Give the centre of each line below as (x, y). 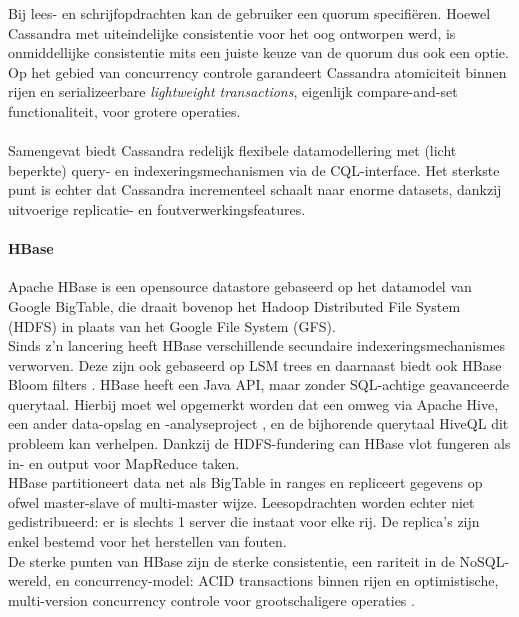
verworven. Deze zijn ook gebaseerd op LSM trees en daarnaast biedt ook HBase (255, 364)
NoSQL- (484, 560)
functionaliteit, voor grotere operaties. (124, 110)
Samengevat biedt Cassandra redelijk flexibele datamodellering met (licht (232, 150)
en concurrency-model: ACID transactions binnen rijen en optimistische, (277, 580)
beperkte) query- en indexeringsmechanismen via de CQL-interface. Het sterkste (254, 169)
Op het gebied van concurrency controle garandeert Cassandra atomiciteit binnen (257, 71)
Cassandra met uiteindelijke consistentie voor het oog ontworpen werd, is (232, 32)
